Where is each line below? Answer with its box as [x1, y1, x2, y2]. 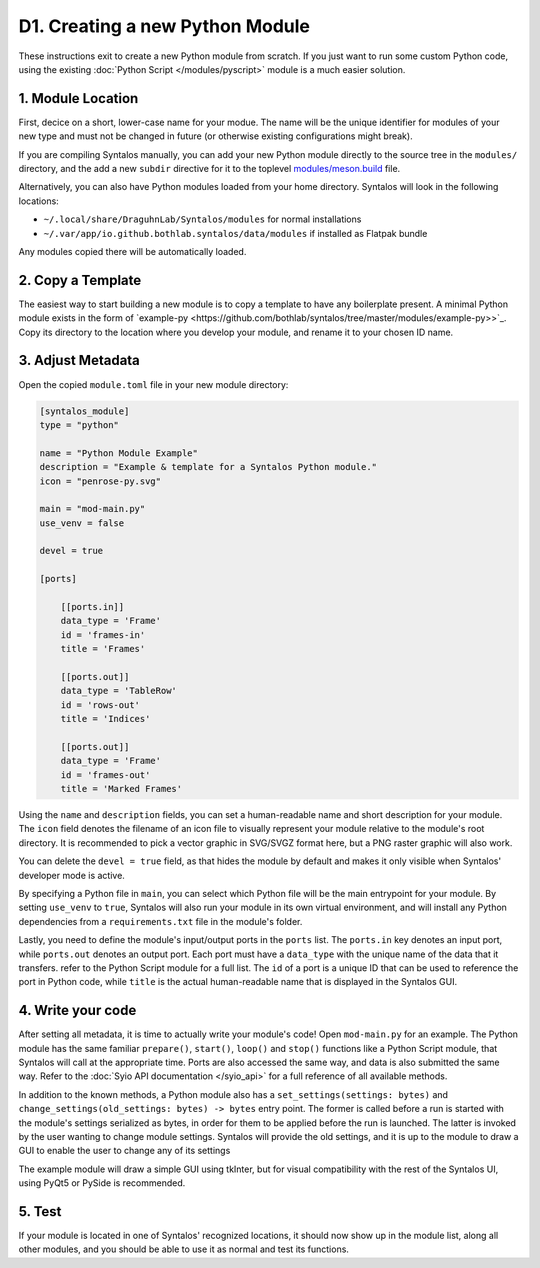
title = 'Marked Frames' [60, 783, 183, 795]
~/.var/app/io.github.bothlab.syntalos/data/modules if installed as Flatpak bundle [43, 227, 428, 239]
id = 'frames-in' [60, 629, 146, 640]
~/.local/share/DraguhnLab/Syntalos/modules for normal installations [43, 213, 362, 225]
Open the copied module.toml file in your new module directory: [18, 378, 289, 390]
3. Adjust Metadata [18, 352, 140, 369]
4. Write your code [18, 1002, 137, 1019]
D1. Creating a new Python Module [18, 15, 310, 37]
